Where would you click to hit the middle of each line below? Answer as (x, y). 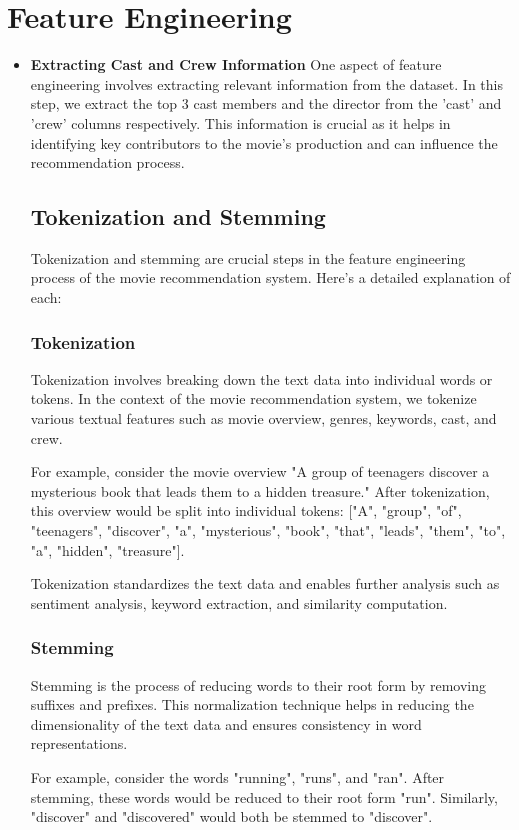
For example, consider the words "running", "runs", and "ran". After (237, 777)
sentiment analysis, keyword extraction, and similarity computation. (239, 602)
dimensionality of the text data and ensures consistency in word (226, 723)
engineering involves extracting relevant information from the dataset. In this (266, 83)
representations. (79, 743)
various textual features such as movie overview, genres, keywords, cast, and (263, 418)
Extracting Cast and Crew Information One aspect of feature (236, 64)
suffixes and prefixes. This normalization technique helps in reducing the (252, 704)
